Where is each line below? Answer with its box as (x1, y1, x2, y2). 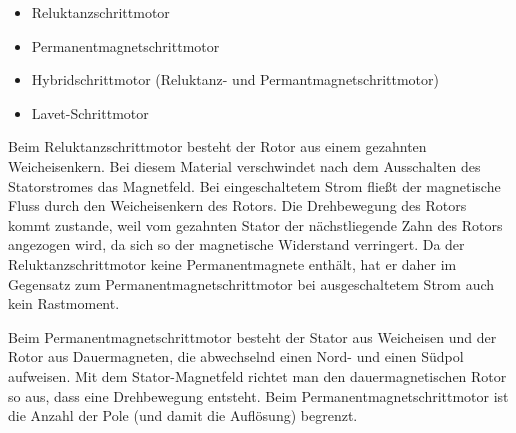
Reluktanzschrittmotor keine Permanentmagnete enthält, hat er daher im (8, 253, 457, 274)
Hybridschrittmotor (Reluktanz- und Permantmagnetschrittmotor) (31, 69, 439, 90)
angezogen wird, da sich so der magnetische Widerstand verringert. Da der (8, 234, 465, 255)
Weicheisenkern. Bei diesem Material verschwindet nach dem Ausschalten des (8, 155, 481, 176)
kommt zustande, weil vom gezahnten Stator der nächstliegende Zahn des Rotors (8, 214, 503, 235)
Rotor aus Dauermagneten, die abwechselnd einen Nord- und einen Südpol (8, 346, 464, 367)
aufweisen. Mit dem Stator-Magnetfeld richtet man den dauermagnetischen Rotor (8, 365, 507, 386)
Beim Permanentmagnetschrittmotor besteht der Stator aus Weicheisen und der (8, 326, 497, 347)
